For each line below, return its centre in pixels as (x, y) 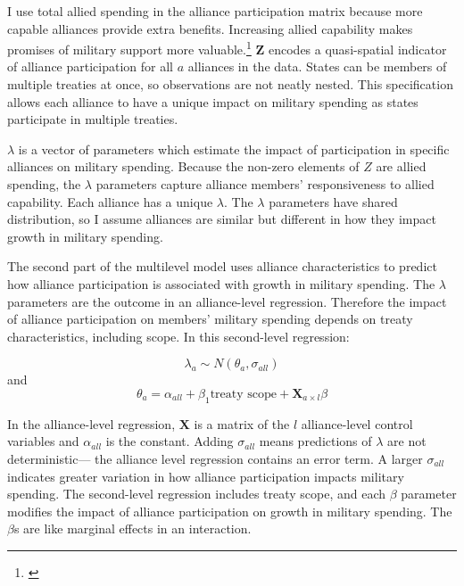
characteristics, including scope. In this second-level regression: (178, 336)
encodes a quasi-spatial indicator (357, 49)
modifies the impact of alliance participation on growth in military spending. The (230, 511)
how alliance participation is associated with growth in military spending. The (221, 283)
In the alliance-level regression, (91, 423)
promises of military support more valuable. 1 (129, 48)
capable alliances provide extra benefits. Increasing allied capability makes (210, 28)
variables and (43, 441)
